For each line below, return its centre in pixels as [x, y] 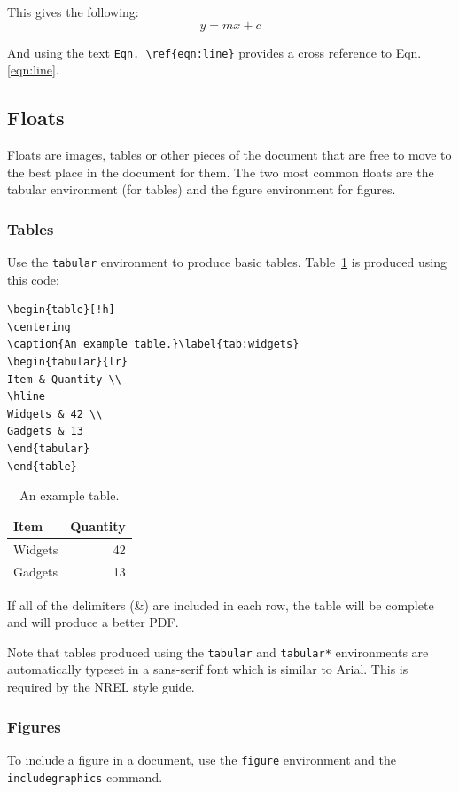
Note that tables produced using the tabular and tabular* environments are [218, 651]
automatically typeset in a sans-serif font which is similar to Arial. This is [208, 669]
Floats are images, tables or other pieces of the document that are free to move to [229, 155]
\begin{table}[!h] [61, 310]
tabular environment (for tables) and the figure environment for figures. [202, 189]
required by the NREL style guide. [101, 687]
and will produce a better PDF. [93, 622]
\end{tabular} [49, 449]
